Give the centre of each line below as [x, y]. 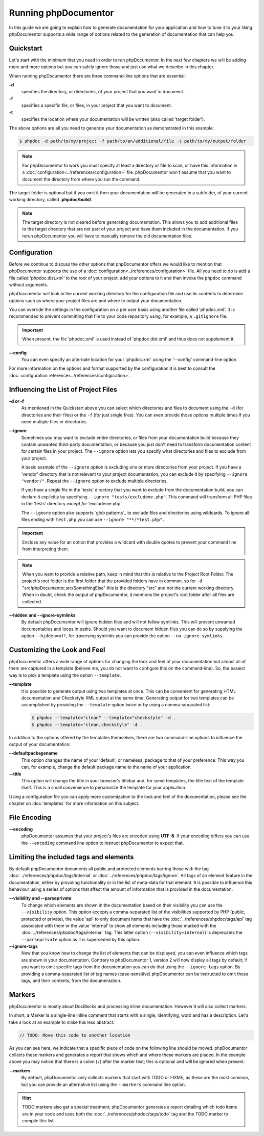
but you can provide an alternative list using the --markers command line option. [104, 1084]
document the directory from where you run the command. [82, 179]
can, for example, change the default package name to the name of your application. [107, 767]
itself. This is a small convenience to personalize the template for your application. [104, 788]
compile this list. [39, 1121]
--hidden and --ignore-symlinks [42, 615]
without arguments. [29, 284]
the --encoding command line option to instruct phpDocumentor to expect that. [103, 843]
